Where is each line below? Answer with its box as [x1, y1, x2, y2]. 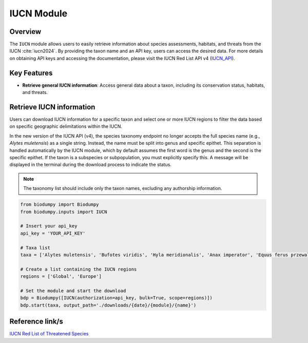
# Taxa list [20, 244, 51, 251]
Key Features [9, 68, 53, 77]
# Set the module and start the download [20, 288, 126, 294]
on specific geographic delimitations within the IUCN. [9, 123, 123, 129]
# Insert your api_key [20, 223, 78, 229]
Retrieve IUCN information [9, 103, 95, 111]
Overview [9, 27, 42, 36]
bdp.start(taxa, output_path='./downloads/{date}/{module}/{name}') [20, 302, 197, 308]
